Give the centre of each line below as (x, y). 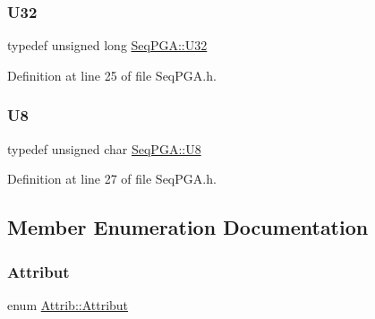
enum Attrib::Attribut (68, 304)
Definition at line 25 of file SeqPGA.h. (112, 75)
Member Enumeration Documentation (188, 227)
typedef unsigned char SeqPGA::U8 (104, 148)
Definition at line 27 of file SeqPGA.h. (112, 179)
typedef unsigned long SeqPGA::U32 (107, 45)
